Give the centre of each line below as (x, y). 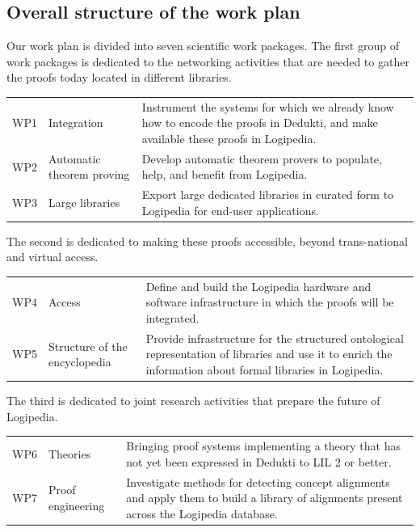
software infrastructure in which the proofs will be (270, 302)
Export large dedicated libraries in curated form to (268, 194)
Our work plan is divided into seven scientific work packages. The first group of (203, 46)
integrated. (172, 318)
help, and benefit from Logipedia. (225, 174)
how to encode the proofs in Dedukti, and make (260, 122)
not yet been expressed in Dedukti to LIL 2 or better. (259, 461)
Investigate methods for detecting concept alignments (258, 481)
